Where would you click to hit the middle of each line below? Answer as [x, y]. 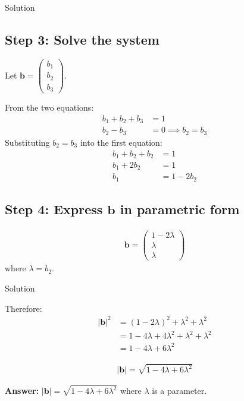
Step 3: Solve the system [82, 39]
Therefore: [24, 308]
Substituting [27, 142]
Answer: [22, 391]
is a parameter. [179, 391]
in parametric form [180, 209]
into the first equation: [121, 142]
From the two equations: [49, 107]
